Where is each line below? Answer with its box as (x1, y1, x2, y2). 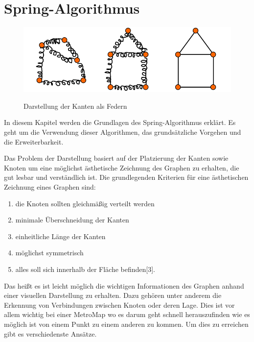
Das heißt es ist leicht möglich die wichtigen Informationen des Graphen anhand (4, 280, 244, 291)
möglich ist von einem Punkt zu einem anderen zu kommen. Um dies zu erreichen (4, 318, 249, 329)
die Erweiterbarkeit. (4, 136, 64, 147)
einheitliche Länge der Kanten (15, 231, 106, 241)
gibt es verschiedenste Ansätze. (4, 328, 97, 339)
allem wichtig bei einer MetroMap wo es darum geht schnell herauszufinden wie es (4, 309, 250, 319)
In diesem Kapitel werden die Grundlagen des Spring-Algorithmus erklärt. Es (4, 117, 236, 127)
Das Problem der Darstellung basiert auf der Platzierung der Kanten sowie (4, 153, 229, 163)
